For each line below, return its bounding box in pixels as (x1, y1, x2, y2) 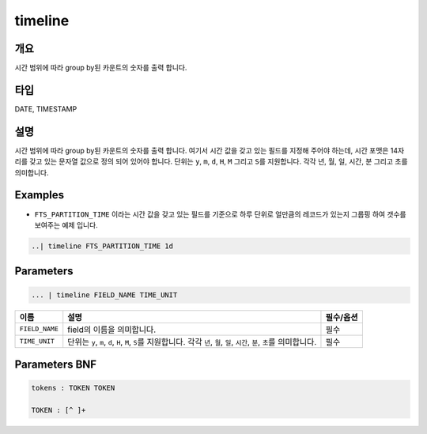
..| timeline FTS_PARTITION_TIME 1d (31, 241, 174, 251)
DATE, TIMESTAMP (14, 104, 77, 114)
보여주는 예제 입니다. (34, 220, 98, 229)
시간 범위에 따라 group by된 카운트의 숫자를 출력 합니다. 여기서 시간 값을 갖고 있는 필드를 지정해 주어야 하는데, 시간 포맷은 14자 (14, 145, 405, 155)
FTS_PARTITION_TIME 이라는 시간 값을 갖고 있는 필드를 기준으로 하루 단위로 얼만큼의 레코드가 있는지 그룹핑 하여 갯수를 (34, 209, 406, 219)
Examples (14, 188, 65, 202)
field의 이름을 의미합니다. (67, 324, 157, 335)
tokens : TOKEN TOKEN (31, 383, 115, 393)
